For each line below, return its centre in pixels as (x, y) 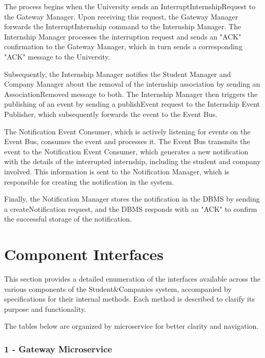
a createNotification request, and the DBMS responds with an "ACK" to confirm (131, 208)
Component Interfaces (84, 254)
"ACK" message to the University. (57, 56)
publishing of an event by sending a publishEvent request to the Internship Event (132, 104)
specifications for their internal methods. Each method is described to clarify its (129, 299)
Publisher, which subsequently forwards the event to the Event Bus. (111, 114)
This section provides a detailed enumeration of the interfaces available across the (132, 279)
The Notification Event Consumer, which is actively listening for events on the (127, 131)
